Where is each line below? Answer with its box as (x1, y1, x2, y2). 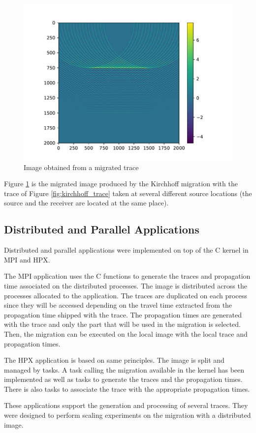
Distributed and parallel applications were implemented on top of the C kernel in (4, 245, 249, 255)
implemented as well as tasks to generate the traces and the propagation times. (4, 374, 243, 384)
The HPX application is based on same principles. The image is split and (4, 355, 224, 365)
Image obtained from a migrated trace (24, 162, 139, 172)
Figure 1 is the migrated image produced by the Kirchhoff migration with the (4, 178, 238, 189)
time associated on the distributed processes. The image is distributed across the (4, 280, 247, 290)
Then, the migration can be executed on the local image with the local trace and (4, 328, 248, 339)
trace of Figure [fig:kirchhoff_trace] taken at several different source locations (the (4, 188, 252, 198)
